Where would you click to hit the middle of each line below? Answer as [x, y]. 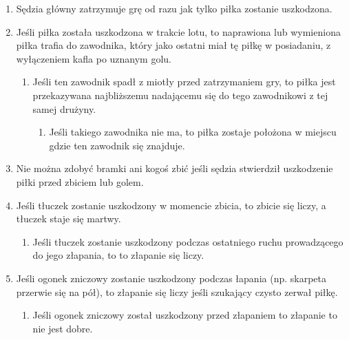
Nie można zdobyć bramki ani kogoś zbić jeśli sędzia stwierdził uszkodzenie [174, 168]
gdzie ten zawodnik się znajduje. [117, 145]
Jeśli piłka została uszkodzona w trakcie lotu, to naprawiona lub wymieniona [178, 31]
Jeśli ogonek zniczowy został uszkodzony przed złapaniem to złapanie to [185, 315]
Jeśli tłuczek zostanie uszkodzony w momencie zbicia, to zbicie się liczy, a [171, 205]
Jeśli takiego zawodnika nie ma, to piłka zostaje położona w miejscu [193, 132]
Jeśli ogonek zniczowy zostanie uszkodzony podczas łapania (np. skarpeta [171, 278]
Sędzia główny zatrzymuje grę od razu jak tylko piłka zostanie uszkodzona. [174, 8]
